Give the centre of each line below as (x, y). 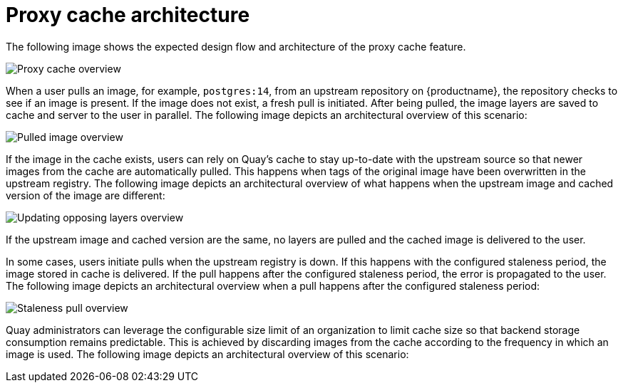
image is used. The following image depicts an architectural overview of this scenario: (207, 354)
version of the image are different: (86, 195)
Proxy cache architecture (128, 15)
